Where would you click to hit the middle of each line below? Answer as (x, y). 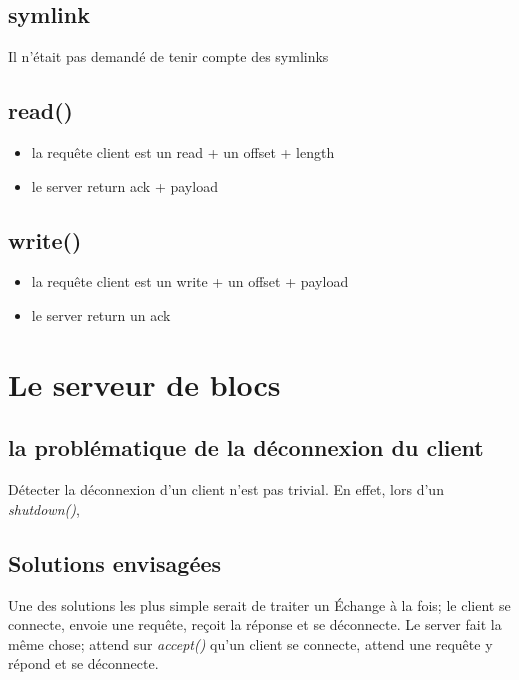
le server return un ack (101, 314)
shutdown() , (44, 508)
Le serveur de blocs (144, 383)
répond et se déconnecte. (83, 663)
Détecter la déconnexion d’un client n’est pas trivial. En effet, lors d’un (226, 489)
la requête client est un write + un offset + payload (190, 281)
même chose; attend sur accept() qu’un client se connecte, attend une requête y (250, 643)
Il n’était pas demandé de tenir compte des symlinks (168, 56)
